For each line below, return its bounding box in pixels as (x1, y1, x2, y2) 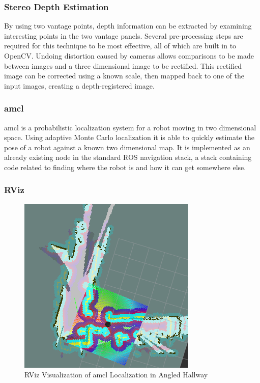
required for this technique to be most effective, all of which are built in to (4, 40, 237, 51)
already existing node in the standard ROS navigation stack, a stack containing (4, 152, 252, 162)
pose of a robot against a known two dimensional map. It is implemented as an (4, 142, 250, 152)
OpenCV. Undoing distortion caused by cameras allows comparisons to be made (4, 50, 254, 61)
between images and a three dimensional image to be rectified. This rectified (4, 60, 242, 71)
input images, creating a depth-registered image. (4, 80, 155, 91)
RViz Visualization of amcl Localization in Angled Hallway (24, 369, 208, 380)
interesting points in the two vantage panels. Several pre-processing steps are (4, 30, 243, 41)
